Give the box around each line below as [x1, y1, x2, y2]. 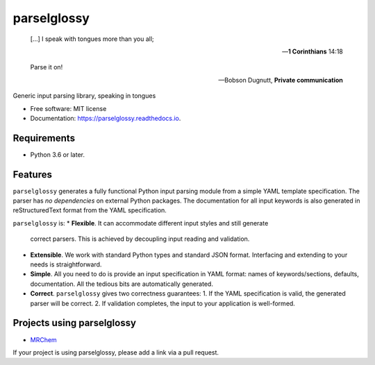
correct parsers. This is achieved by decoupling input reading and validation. [30, 235, 250, 243]
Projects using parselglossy [12, 317, 137, 329]
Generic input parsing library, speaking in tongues [12, 92, 156, 100]
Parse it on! [30, 63, 63, 71]
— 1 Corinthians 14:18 [282, 47, 343, 56]
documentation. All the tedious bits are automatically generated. [30, 280, 213, 288]
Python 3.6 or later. [30, 150, 85, 159]
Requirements [12, 132, 76, 144]
